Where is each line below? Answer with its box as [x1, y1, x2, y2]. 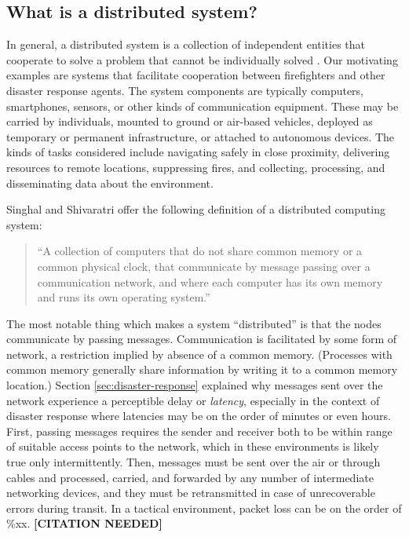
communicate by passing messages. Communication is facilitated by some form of [6, 331, 397, 347]
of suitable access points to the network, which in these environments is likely [6, 438, 379, 455]
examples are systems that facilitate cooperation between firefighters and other [6, 67, 385, 83]
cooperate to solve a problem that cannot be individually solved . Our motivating [6, 51, 398, 68]
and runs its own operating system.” [37, 289, 210, 305]
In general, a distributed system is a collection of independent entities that [6, 36, 366, 53]
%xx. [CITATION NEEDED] [6, 515, 163, 532]
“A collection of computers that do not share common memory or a [37, 243, 363, 259]
